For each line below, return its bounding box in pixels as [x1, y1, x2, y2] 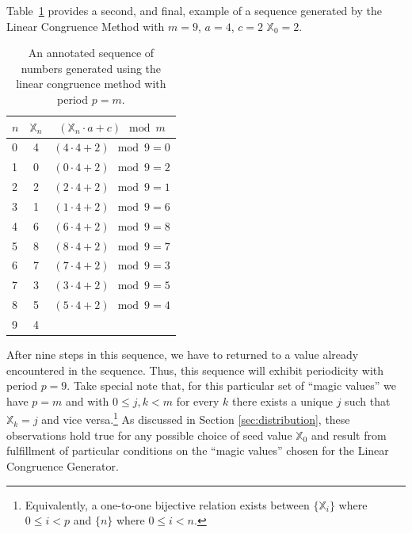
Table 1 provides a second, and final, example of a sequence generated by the [6, 2, 382, 18]
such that [345, 392, 391, 409]
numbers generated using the [21, 59, 162, 76]
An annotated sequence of [28, 44, 154, 61]
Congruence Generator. [6, 457, 119, 474]
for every [176, 392, 219, 409]
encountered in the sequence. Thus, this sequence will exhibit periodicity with [6, 361, 383, 378]
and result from [311, 426, 387, 443]
